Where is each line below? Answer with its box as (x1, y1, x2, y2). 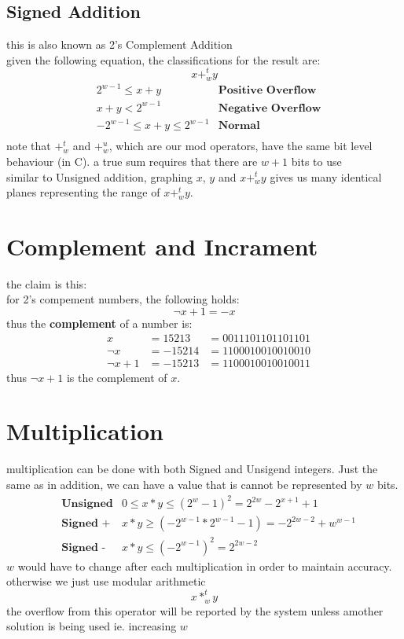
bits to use (291, 152, 342, 169)
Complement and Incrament (6, 230, 318, 262)
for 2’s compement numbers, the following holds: (6, 291, 240, 307)
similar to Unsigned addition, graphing (6, 168, 193, 185)
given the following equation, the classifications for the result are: (6, 51, 321, 68)
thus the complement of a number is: (6, 315, 193, 331)
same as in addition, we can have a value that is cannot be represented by (6, 476, 362, 492)
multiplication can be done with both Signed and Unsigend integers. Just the (6, 461, 378, 477)
